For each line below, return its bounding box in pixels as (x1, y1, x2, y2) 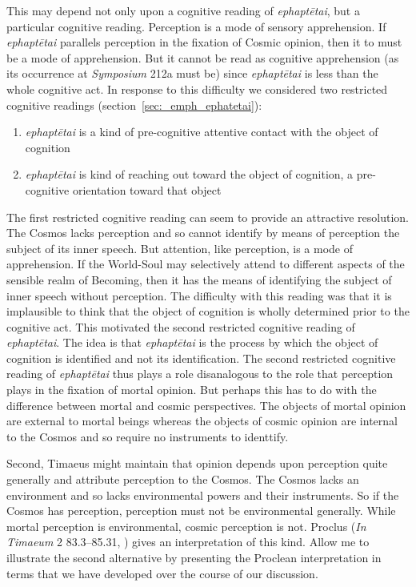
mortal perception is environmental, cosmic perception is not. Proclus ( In (6, 517, 366, 534)
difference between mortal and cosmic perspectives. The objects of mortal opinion (6, 396, 406, 413)
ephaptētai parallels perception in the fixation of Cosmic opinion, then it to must (6, 34, 402, 50)
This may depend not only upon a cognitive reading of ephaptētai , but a (6, 2, 360, 18)
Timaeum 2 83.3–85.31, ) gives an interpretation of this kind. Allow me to (6, 533, 370, 550)
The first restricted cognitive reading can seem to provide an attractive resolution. (6, 208, 410, 225)
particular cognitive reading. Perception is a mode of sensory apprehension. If (6, 18, 386, 34)
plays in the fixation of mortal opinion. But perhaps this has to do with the (6, 381, 377, 398)
